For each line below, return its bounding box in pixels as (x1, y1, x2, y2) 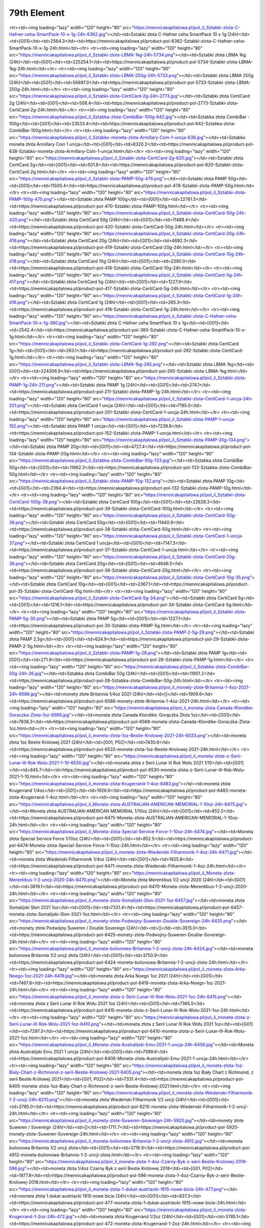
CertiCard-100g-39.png (9, 499, 57, 504)
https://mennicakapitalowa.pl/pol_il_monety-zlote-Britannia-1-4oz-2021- (104, 684, 250, 690)
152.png (9, 423, 26, 429)
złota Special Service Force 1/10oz (9, 836, 79, 841)
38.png (9, 519, 24, 525)
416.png (9, 300, 26, 306)
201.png (9, 403, 26, 409)
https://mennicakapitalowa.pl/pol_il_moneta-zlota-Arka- (133, 966, 247, 972)
